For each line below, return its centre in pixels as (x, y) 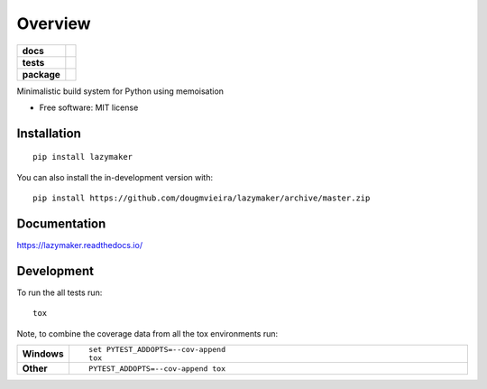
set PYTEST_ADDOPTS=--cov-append (157, 350)
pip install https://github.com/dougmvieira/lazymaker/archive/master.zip (202, 198)
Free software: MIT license (89, 107)
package (41, 74)
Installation (49, 133)
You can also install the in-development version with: (115, 177)
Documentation (61, 223)
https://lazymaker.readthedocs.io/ (80, 245)
